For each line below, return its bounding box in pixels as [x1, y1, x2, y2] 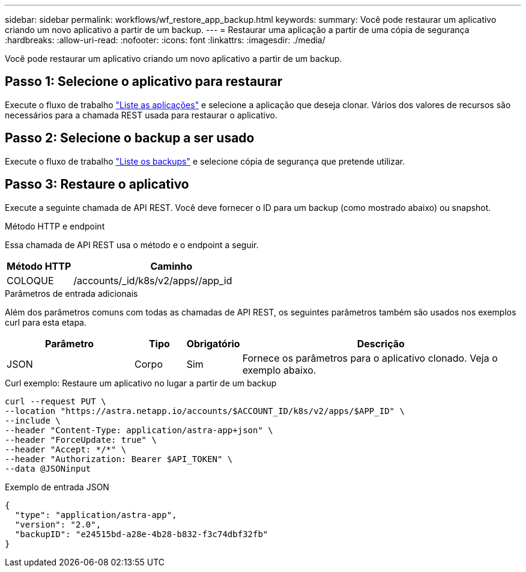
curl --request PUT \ [5, 396, 106, 406]
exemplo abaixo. [242, 364, 316, 376]
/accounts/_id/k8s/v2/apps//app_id [73, 274, 232, 287]
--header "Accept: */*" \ [5, 444, 127, 454]
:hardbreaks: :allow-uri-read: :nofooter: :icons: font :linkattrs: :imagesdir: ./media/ [5, 35, 325, 45]
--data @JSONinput [5, 463, 91, 473]
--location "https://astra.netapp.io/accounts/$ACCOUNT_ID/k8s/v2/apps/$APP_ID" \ [5, 406, 405, 416]
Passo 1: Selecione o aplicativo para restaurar [5, 74, 283, 90]
